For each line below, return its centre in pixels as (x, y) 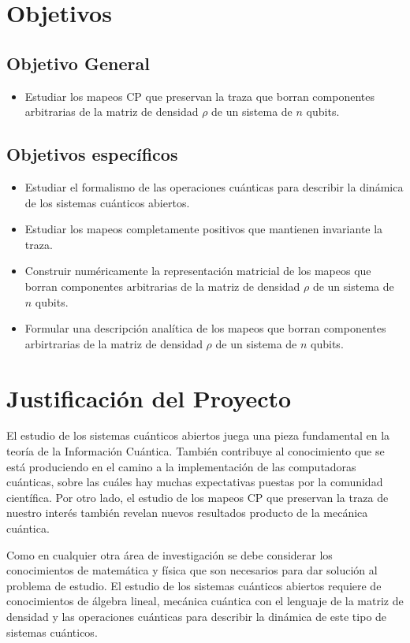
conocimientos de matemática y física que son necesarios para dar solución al (192, 570)
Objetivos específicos (92, 154)
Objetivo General (78, 63)
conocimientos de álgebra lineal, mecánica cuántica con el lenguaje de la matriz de (205, 601)
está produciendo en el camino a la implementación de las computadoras (181, 466)
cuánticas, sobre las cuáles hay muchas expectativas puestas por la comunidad (195, 482)
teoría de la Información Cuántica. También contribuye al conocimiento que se (196, 451)
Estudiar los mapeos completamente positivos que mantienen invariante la (204, 229)
